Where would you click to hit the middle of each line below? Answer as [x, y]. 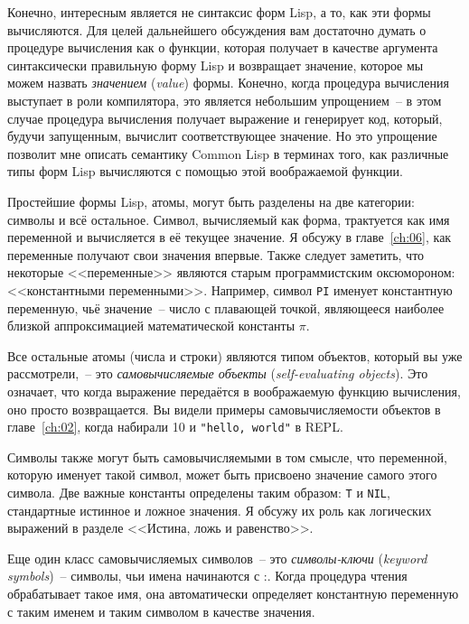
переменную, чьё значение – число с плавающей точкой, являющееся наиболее [226, 307]
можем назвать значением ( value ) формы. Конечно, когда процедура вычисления [228, 83]
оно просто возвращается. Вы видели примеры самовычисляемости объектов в [224, 409]
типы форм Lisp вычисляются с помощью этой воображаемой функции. [205, 171]
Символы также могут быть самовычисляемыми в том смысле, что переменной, [227, 456]
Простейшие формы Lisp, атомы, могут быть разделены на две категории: [211, 201]
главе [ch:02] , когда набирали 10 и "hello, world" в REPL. [175, 427]
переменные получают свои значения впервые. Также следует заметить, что [216, 254]
